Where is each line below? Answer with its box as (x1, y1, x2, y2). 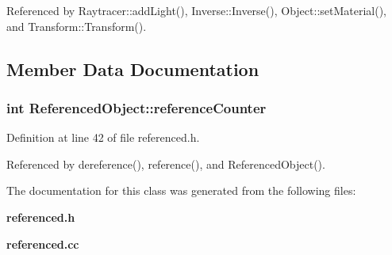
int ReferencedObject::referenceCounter (6, 97, 267, 117)
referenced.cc (6, 235, 79, 252)
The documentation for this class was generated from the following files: (6, 182, 356, 199)
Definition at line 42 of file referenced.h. (6, 129, 200, 146)
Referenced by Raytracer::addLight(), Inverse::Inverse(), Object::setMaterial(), (6, 2, 387, 18)
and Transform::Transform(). (6, 17, 147, 34)
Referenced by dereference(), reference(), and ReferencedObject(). (6, 155, 325, 172)
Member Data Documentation (6, 56, 259, 81)
